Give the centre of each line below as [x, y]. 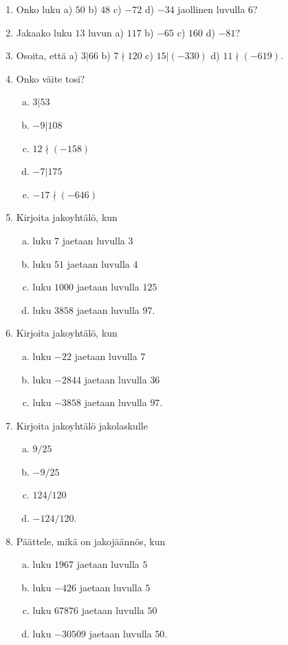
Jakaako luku [44, 32]
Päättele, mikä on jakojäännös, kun [91, 541]
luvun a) [106, 32]
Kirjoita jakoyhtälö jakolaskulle [82, 425]
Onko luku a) [44, 9]
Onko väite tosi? [51, 78]
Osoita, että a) [47, 55]
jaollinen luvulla [211, 9]
